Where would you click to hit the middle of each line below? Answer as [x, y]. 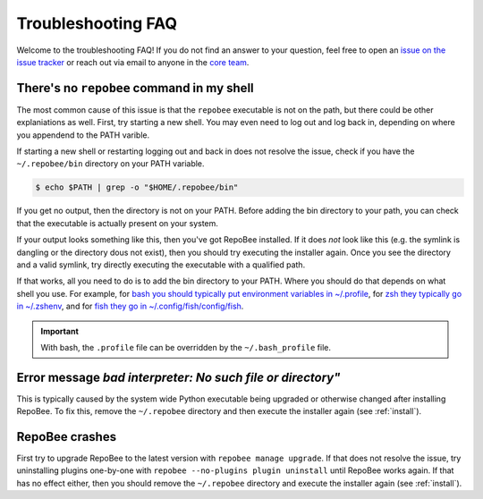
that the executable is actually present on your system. [118, 223]
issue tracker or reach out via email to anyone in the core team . [133, 62]
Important [60, 331]
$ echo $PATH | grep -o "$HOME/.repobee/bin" [137, 187]
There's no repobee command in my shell [135, 88]
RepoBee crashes [66, 437]
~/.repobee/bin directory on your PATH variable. [110, 164]
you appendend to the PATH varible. [83, 135]
